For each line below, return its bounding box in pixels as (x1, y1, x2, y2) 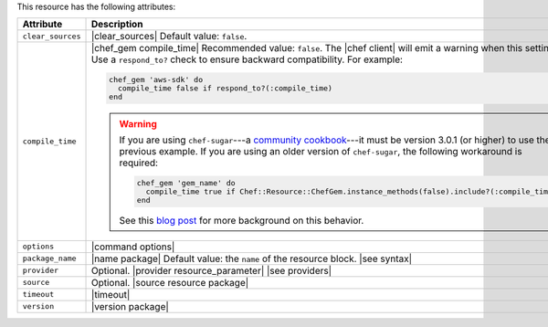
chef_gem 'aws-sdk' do (108, 75, 204, 85)
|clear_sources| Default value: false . (90, 30, 248, 43)
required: (119, 156, 159, 169)
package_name (22, 254, 77, 264)
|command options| (90, 240, 175, 253)
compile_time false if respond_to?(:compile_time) (117, 83, 333, 93)
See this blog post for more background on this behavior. (119, 214, 364, 227)
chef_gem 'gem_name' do (136, 178, 237, 188)
